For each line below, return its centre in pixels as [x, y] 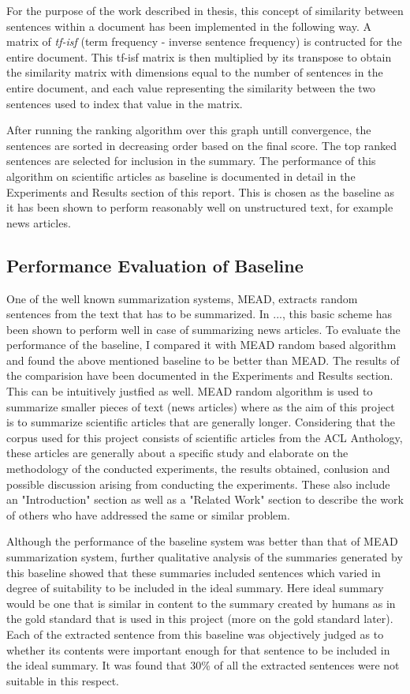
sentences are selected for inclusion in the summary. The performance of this [191, 161]
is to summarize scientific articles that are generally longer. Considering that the [201, 422]
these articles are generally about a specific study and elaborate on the [177, 453]
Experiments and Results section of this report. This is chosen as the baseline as [201, 191]
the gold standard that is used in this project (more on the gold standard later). [200, 619]
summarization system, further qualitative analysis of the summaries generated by [205, 557]
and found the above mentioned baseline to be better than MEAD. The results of [203, 360]
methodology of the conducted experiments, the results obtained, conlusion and [198, 469]
